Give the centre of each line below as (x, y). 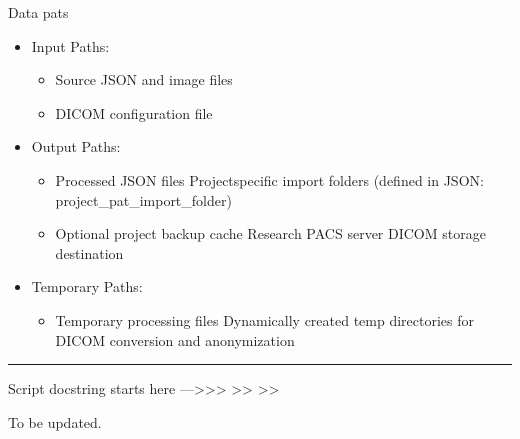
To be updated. (55, 421)
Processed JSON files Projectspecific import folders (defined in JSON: (269, 179)
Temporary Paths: (87, 286)
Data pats (38, 12)
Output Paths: (76, 146)
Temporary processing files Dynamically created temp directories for (265, 319)
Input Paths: (70, 45)
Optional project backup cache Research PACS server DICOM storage (270, 233)
